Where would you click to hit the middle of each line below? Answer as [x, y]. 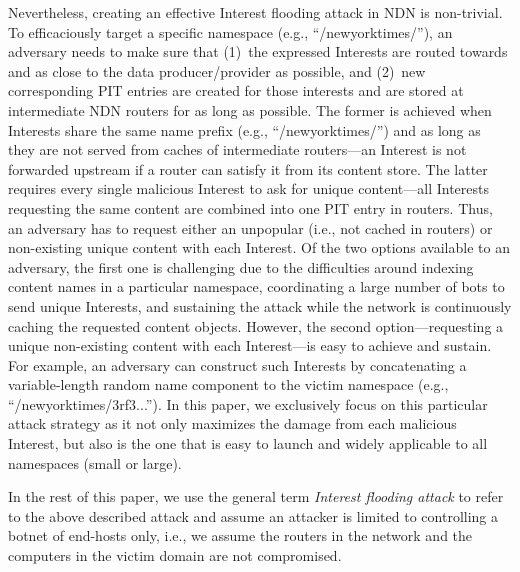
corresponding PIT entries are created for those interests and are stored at [236, 90]
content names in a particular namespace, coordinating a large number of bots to [256, 286]
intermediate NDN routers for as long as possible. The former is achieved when [250, 109]
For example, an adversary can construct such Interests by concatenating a [237, 364]
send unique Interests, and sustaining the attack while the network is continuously [260, 305]
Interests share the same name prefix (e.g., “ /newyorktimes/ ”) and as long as [244, 129]
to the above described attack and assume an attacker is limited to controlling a [253, 515]
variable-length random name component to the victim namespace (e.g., [228, 384]
